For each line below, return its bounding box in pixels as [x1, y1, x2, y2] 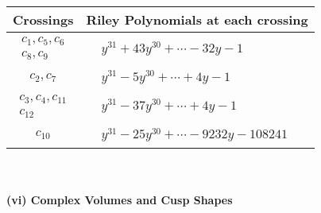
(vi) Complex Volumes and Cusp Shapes [6, 191, 233, 207]
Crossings [13, 10, 74, 29]
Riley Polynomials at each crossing [86, 10, 308, 29]
